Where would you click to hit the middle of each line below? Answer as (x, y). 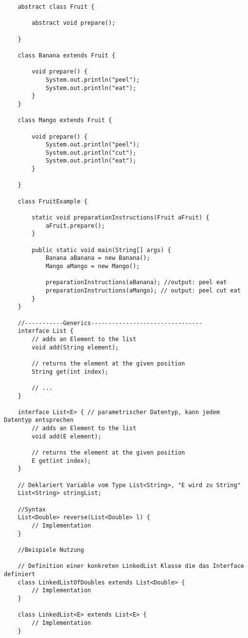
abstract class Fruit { (56, 7)
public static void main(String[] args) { (101, 250)
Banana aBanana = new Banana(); (98, 258)
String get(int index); (70, 372)
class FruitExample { (53, 201)
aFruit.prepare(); (75, 226)
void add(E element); (67, 436)
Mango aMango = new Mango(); (93, 266)
